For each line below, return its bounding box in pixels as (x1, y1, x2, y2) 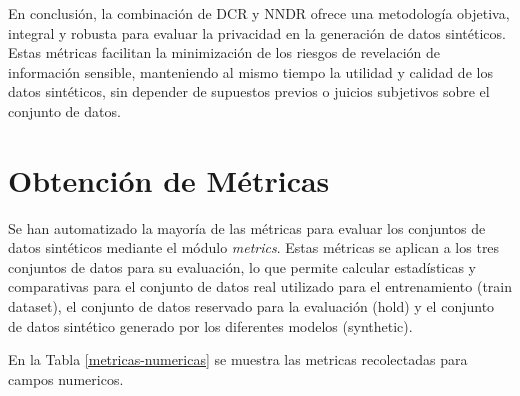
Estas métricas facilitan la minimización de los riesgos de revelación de (8, 42, 440, 63)
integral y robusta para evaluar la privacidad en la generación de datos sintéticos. (8, 22, 506, 43)
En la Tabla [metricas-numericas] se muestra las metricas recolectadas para (8, 349, 468, 370)
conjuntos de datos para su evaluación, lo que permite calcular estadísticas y (8, 256, 477, 277)
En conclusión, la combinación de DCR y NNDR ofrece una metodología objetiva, (8, 3, 510, 23)
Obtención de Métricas (8, 159, 330, 200)
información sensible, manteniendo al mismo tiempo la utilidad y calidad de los (8, 61, 493, 82)
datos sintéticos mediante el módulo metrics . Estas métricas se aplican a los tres (8, 237, 500, 258)
